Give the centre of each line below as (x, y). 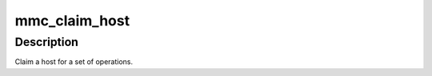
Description (47, 42)
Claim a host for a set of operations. (74, 62)
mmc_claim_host (72, 21)
